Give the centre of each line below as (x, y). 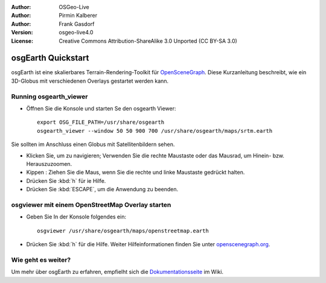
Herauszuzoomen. (49, 164)
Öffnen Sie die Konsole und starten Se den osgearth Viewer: (101, 108)
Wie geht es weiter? (41, 259)
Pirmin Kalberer (78, 16)
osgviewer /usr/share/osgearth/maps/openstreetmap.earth (123, 231)
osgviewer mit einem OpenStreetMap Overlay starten (91, 205)
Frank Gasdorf (77, 24)
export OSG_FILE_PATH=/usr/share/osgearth (101, 122)
